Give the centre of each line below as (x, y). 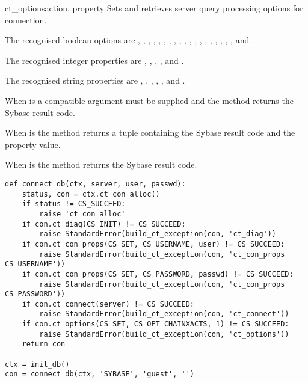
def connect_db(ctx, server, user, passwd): (95, 184)
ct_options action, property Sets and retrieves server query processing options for (154, 8)
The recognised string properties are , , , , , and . (95, 80)
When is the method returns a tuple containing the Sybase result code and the (150, 133)
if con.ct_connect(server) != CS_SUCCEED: (108, 304)
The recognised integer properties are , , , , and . (94, 60)
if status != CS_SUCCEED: (74, 204)
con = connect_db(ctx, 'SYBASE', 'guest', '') (100, 374)
